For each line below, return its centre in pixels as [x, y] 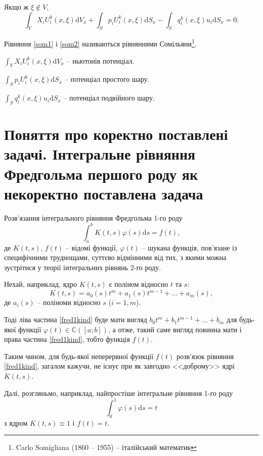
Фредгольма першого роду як [101, 173]
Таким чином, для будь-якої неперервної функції [79, 356]
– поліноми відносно [69, 302]
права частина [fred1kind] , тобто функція [67, 339]
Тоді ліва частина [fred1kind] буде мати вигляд [76, 319]
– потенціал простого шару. [107, 79]
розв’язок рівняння [205, 356]
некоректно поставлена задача [104, 193]
